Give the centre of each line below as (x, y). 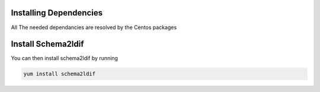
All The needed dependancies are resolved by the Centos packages (94, 27)
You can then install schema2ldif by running (65, 58)
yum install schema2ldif (60, 74)
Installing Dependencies (57, 13)
